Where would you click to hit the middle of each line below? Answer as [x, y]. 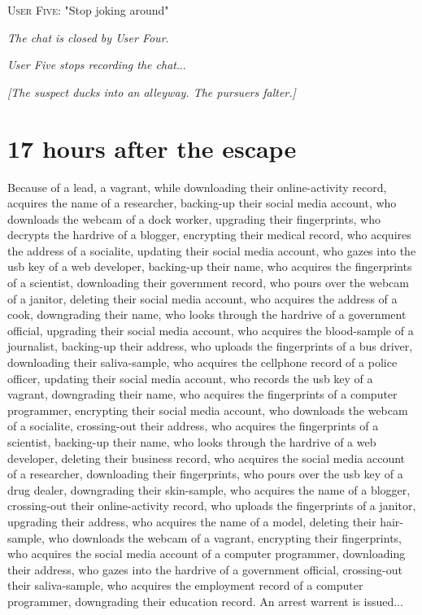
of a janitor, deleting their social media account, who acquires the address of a [202, 298]
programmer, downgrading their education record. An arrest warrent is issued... [205, 601]
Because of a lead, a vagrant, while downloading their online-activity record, [197, 187]
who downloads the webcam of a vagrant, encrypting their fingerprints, [225, 537]
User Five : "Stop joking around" [88, 10]
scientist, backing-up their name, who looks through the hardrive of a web [192, 442]
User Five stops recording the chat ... [97, 65]
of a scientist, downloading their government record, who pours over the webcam [208, 283]
